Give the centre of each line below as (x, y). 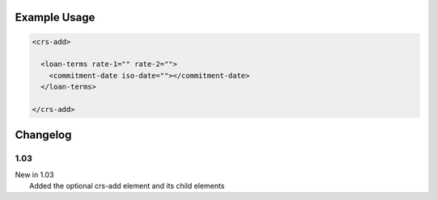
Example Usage (55, 17)
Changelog (43, 135)
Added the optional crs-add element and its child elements (127, 186)
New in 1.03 (34, 174)
